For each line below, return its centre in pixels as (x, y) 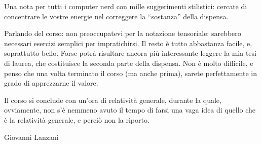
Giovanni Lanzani (31, 137)
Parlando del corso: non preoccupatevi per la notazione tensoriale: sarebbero (123, 33)
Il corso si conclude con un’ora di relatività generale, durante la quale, (113, 100)
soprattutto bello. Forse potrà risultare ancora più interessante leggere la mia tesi (130, 53)
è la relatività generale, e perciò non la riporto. (77, 119)
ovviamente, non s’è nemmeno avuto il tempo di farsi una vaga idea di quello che (130, 110)
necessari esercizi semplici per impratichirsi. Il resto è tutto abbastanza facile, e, (128, 43)
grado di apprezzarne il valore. (51, 83)
